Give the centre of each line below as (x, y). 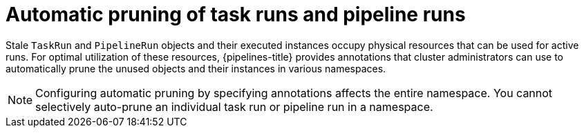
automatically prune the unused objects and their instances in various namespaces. (196, 68)
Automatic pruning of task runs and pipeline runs (236, 14)
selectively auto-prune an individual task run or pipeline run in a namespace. (234, 106)
